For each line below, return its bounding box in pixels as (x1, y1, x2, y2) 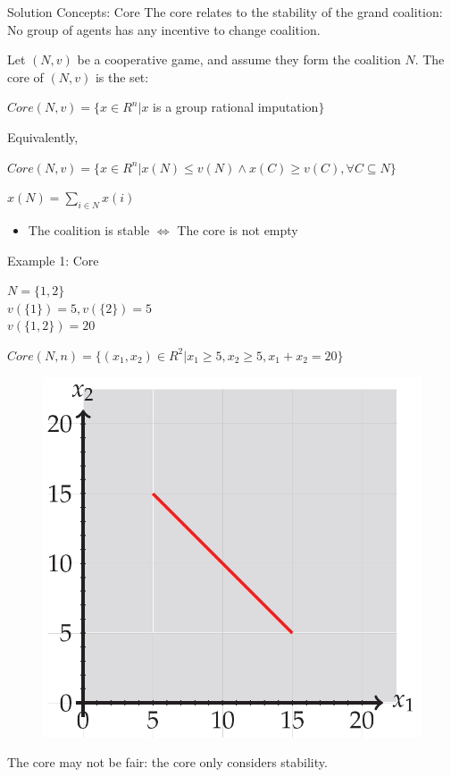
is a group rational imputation (153, 97, 319, 116)
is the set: (95, 67, 149, 86)
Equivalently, (7, 127, 79, 146)
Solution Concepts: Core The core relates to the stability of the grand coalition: (7, 3, 443, 21)
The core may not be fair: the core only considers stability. (7, 753, 328, 772)
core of (7, 67, 44, 86)
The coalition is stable (28, 220, 150, 239)
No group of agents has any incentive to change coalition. (7, 20, 321, 38)
